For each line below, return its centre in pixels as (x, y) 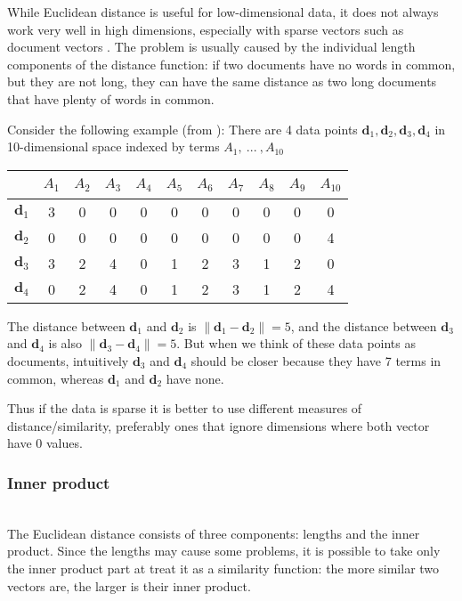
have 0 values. (45, 443)
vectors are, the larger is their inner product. (129, 585)
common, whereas (56, 378)
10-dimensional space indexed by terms (113, 146)
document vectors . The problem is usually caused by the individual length (211, 47)
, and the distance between (364, 325)
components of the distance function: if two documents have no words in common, (231, 64)
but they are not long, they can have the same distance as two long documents (222, 81)
